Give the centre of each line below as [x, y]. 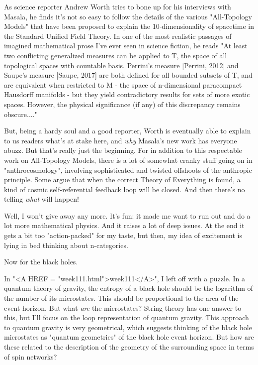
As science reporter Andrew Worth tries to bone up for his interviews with [118, 6]
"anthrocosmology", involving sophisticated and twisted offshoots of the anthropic [128, 170]
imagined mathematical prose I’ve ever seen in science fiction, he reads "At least [126, 46]
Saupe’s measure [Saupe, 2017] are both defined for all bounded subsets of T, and [128, 75]
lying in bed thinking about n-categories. [66, 245]
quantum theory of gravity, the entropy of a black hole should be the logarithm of [129, 288]
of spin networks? [31, 356]
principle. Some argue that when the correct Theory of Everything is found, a [122, 180]
